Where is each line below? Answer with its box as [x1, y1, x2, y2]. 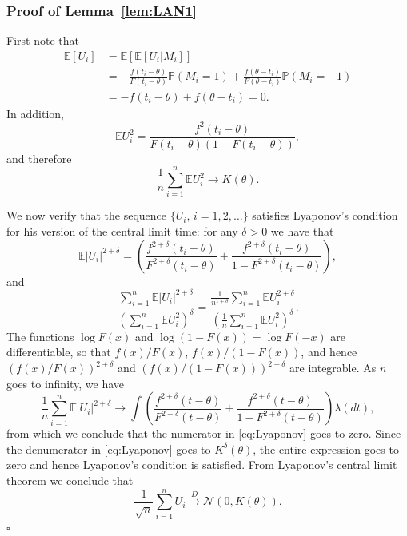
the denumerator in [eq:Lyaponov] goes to [6, 440, 211, 457]
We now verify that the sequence [6, 207, 166, 224]
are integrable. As [289, 359, 377, 376]
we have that [270, 223, 334, 239]
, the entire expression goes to [253, 440, 399, 457]
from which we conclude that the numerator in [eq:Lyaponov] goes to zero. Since [6, 425, 401, 442]
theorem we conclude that [6, 472, 134, 489]
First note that [6, 32, 79, 49]
